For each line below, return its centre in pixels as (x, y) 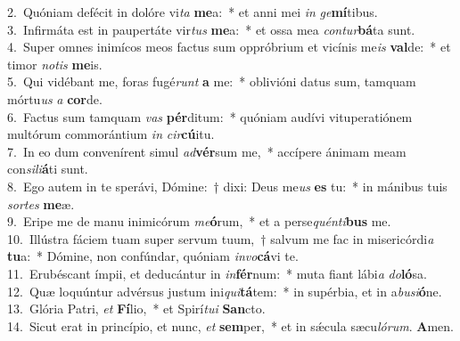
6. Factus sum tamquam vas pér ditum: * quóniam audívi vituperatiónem (210, 116)
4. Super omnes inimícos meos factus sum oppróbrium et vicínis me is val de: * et (229, 47)
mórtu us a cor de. (55, 98)
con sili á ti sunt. (48, 169)
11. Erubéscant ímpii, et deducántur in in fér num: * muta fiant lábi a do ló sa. (217, 273)
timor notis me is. (55, 64)
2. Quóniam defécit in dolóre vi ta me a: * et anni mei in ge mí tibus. (193, 12)
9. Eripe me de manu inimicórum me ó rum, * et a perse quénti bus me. (199, 221)
